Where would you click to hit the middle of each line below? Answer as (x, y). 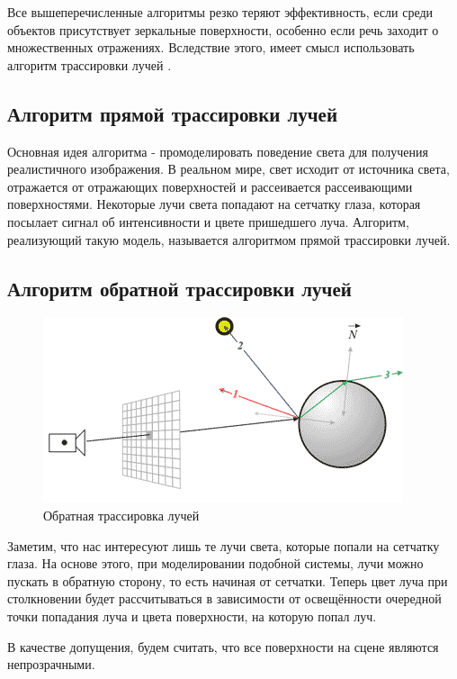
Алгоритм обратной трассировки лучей (179, 288)
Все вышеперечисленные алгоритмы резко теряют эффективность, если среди (220, 12)
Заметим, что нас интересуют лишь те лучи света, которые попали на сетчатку (224, 545)
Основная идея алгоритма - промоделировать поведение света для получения (218, 151)
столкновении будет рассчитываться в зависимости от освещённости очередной (224, 598)
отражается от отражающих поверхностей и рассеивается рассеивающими (210, 186)
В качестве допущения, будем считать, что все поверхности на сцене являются (223, 646)
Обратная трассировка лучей (121, 515)
